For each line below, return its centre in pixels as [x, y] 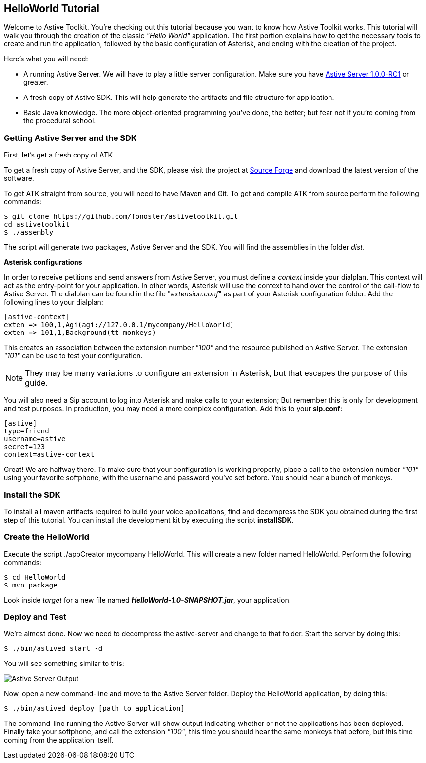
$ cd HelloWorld [35, 577]
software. [19, 178]
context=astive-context [49, 455]
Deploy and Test [35, 617]
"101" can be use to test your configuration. [73, 356]
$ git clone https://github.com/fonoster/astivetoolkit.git [121, 217]
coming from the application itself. [59, 740]
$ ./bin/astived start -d [53, 649]
